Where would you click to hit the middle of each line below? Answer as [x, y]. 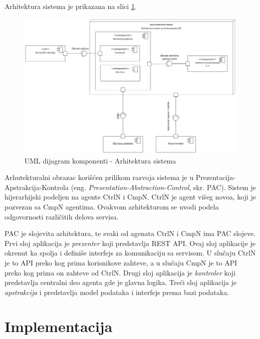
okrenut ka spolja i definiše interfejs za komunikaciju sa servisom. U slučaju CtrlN [130, 253]
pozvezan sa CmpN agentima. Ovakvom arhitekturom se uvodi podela [112, 206]
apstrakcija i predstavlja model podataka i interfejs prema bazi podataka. [117, 292]
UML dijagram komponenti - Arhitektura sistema [100, 160]
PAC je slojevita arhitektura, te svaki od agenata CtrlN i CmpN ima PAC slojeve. [130, 233]
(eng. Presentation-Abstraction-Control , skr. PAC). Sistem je [163, 187]
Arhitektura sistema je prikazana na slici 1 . [71, 6]
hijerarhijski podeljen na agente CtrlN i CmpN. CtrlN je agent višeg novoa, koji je [130, 197]
